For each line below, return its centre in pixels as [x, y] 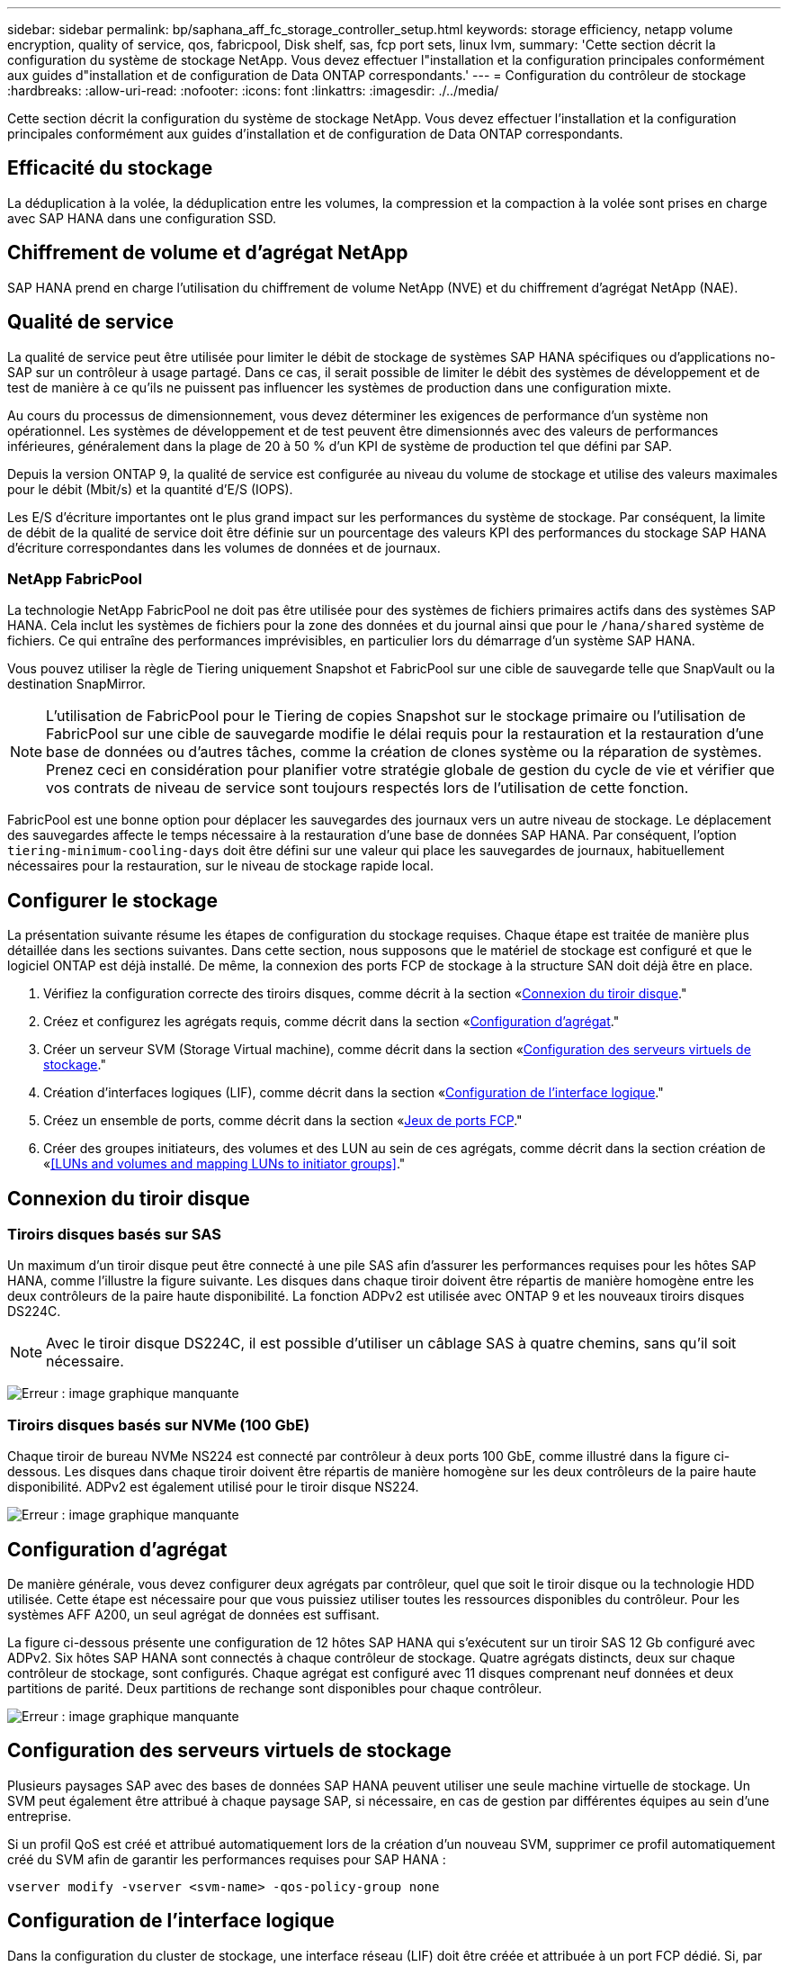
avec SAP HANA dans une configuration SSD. [142, 218]
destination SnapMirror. [76, 684]
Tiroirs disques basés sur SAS [114, 1234]
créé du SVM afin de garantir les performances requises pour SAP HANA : [227, 1859]
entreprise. [40, 1816]
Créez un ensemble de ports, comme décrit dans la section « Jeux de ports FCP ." [283, 1121]
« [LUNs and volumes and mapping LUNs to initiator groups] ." [224, 1164]
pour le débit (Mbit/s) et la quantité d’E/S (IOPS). [150, 489]
